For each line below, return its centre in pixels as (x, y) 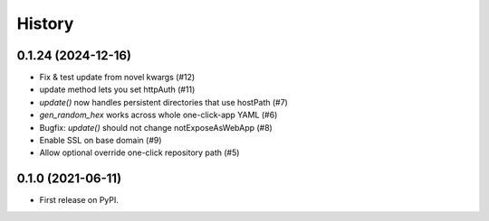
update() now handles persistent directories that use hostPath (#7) (164, 102)
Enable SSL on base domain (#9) (101, 141)
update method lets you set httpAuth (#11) (117, 89)
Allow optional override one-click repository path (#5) (139, 152)
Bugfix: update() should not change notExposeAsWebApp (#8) (156, 127)
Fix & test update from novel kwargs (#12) (117, 78)
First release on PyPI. (79, 200)
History (45, 23)
